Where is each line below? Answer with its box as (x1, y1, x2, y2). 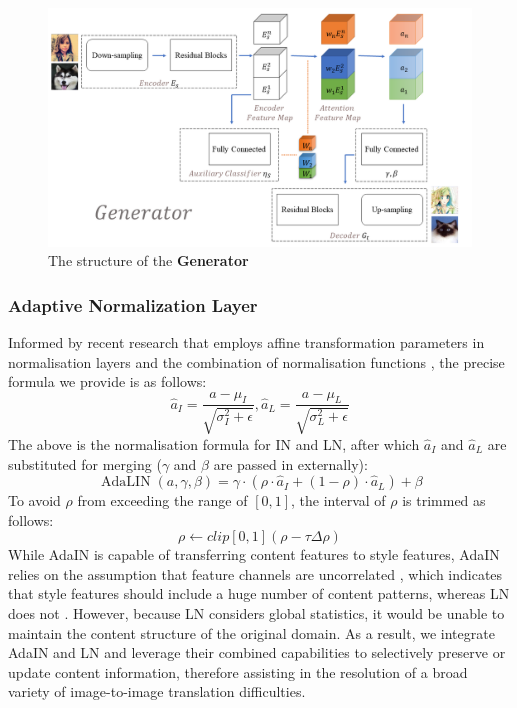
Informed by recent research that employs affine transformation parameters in (8, 331, 485, 352)
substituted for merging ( (8, 453, 162, 474)
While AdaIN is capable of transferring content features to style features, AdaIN (8, 544, 500, 565)
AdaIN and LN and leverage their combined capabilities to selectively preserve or (8, 642, 506, 663)
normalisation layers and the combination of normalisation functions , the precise (8, 351, 505, 372)
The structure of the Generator (48, 250, 249, 271)
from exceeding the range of (77, 490, 248, 511)
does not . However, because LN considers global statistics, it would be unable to (8, 603, 505, 624)
